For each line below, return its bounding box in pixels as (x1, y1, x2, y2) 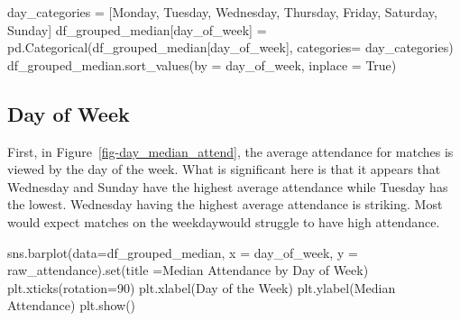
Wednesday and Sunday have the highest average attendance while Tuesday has (7, 177, 448, 196)
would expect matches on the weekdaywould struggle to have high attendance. (7, 212, 440, 231)
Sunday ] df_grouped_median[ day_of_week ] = (7, 20, 267, 39)
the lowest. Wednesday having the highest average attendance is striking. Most (7, 195, 443, 214)
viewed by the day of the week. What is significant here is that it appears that (7, 160, 441, 179)
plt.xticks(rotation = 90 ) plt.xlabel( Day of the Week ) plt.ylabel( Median (7, 278, 396, 297)
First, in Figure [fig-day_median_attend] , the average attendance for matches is (7, 142, 454, 160)
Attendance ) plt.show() (7, 296, 136, 315)
